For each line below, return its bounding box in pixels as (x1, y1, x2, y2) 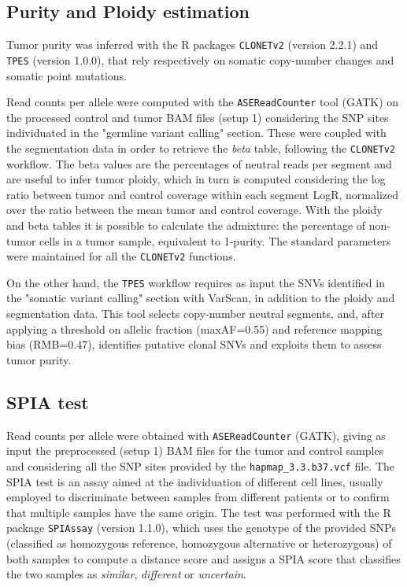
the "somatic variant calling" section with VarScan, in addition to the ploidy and (6, 290, 395, 306)
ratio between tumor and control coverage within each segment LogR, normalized (6, 186, 399, 202)
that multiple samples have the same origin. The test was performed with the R (6, 504, 391, 520)
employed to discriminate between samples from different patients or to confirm (6, 489, 390, 505)
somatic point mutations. (6, 67, 127, 83)
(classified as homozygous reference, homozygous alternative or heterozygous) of (6, 535, 392, 551)
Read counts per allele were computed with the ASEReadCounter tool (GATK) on (6, 94, 399, 110)
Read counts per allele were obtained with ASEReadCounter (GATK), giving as (6, 426, 386, 443)
